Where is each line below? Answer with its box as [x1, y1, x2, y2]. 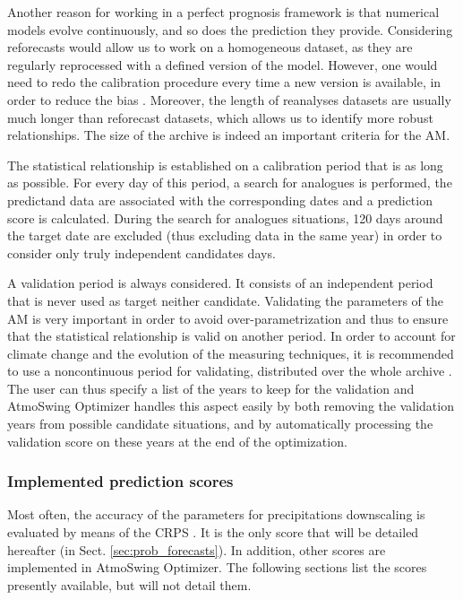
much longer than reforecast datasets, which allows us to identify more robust [7, 108, 433, 126]
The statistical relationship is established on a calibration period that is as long [7, 155, 443, 174]
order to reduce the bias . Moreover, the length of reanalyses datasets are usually [7, 90, 451, 109]
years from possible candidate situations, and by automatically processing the [7, 414, 433, 433]
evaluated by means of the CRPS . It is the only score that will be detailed [7, 523, 419, 542]
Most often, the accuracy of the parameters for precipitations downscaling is [7, 505, 425, 524]
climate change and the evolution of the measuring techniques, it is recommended [7, 343, 454, 362]
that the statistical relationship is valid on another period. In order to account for [7, 326, 456, 345]
